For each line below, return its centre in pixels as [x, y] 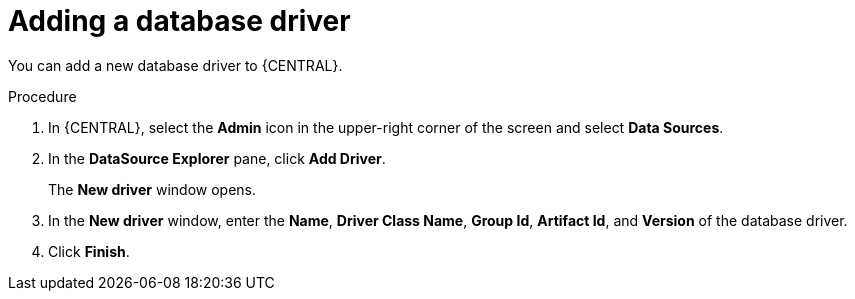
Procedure [42, 96]
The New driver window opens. [152, 189]
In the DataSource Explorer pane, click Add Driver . [217, 158]
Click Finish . [89, 251]
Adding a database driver [179, 21]
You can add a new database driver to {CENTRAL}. [175, 65]
